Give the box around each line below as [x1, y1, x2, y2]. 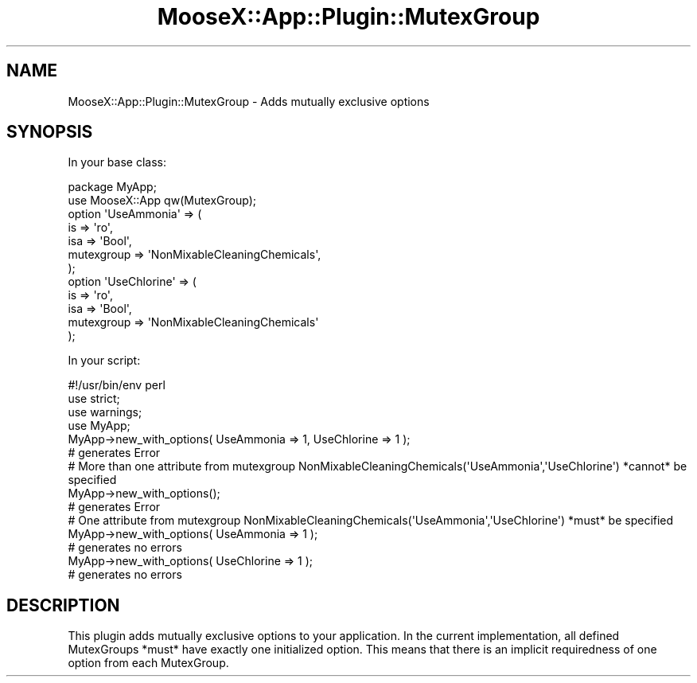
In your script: [68, 353, 141, 368]
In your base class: [68, 155, 166, 170]
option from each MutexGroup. [68, 656, 229, 670]
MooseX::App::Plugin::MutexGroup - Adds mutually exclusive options [68, 94, 430, 108]
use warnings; [68, 405, 142, 420]
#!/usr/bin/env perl [68, 378, 165, 392]
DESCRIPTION [6, 595, 120, 615]
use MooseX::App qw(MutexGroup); [68, 193, 257, 208]
